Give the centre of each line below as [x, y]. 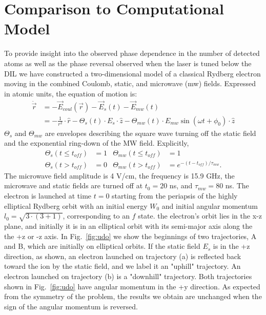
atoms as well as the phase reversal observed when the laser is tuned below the [128, 63]
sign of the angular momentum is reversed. [71, 306]
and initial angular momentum [210, 205]
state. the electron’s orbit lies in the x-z [200, 216]
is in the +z [231, 246]
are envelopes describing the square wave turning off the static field [150, 133]
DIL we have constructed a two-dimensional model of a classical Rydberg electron [132, 73]
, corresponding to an [96, 216]
